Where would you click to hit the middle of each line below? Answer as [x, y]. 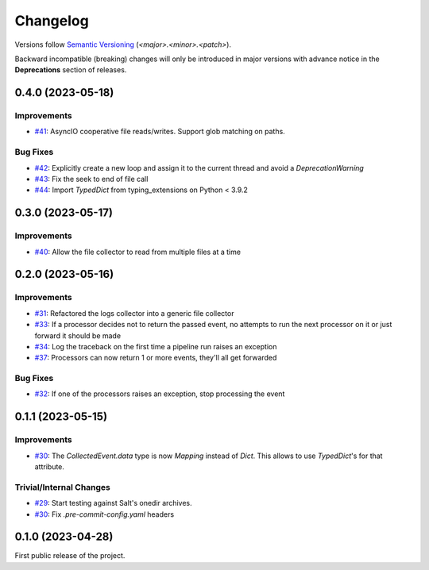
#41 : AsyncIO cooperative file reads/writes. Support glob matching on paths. [160, 132]
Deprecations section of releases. [71, 70]
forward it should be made [78, 335]
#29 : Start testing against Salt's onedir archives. [113, 503]
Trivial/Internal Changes [63, 487]
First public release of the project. [70, 556]
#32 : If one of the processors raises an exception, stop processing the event [160, 394]
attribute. [50, 466]
